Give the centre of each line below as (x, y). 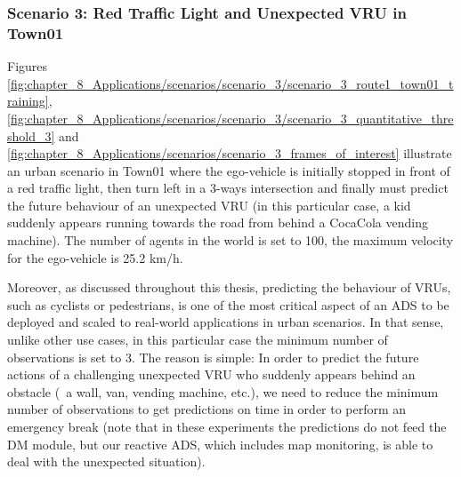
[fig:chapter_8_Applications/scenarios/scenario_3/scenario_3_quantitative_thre (230, 118)
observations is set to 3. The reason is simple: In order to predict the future (213, 357)
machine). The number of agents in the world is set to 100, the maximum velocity (230, 240)
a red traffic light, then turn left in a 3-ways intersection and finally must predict (228, 188)
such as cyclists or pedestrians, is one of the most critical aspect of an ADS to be (228, 304)
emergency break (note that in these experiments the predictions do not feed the (227, 427)
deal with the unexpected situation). (106, 461)
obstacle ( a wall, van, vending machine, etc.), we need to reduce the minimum (223, 391)
